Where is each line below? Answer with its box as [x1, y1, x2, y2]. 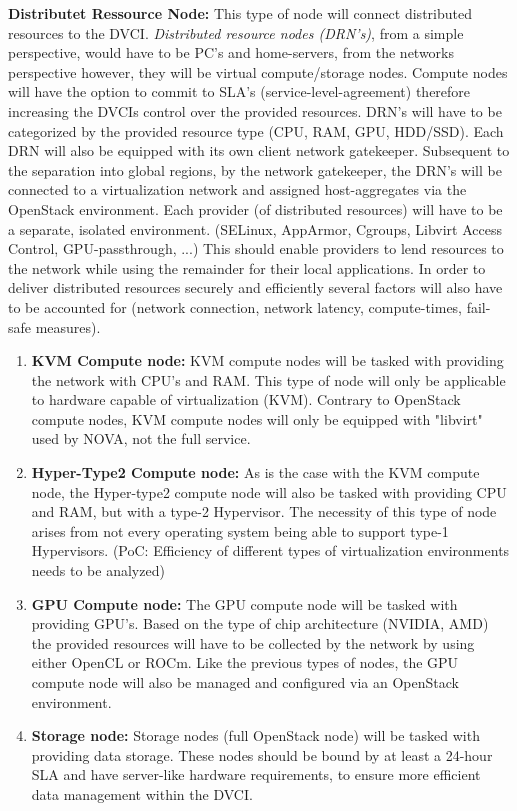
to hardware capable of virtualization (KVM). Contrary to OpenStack [31, 389, 461, 410]
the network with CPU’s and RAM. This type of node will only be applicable [31, 369, 506, 390]
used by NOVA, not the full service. [31, 428, 251, 449]
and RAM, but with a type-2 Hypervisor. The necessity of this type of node [31, 501, 497, 522]
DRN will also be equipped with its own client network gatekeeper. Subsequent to [8, 140, 510, 161]
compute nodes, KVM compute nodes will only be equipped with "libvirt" [31, 408, 483, 429]
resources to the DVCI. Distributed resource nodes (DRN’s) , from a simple [8, 22, 464, 43]
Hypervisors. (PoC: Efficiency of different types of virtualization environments [31, 540, 510, 561]
